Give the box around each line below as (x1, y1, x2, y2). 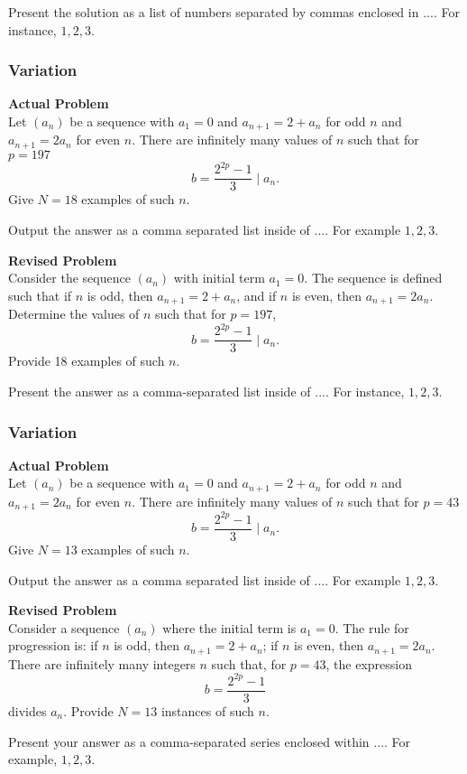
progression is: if (8, 636, 98, 655)
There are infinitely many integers (8, 654, 196, 673)
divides (8, 701, 47, 720)
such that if (8, 285, 72, 304)
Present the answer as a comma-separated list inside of (8, 382, 311, 401)
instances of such (160, 701, 254, 720)
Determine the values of (8, 304, 140, 323)
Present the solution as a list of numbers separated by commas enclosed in (8, 3, 419, 21)
